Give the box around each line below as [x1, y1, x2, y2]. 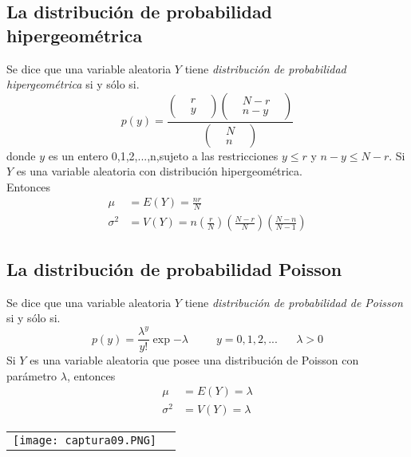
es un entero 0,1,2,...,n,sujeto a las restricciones [48, 147, 279, 163]
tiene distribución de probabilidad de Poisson [184, 294, 403, 310]
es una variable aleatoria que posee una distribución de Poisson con [30, 352, 359, 368]
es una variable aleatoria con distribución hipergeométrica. [16, 163, 302, 179]
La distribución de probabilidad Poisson [6, 256, 342, 281]
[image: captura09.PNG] [13, 433, 157, 447]
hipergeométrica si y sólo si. [6, 76, 140, 93]
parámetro [6, 367, 57, 384]
